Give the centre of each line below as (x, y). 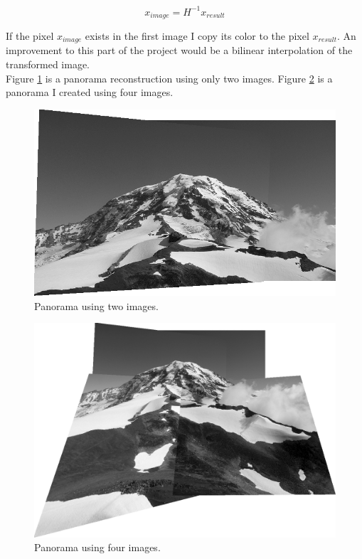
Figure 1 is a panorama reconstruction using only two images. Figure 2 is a (169, 78)
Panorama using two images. (96, 305)
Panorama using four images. (97, 547)
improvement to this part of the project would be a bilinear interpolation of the (179, 50)
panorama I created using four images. (90, 92)
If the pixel (30, 35)
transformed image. (48, 64)
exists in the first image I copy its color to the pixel (197, 35)
